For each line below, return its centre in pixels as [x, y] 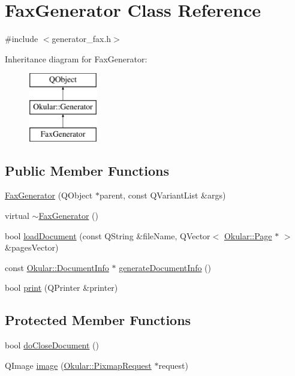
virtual [17, 216]
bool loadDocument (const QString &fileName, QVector [108, 235]
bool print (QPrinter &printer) [61, 288]
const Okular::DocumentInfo [57, 267]
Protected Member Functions [98, 320]
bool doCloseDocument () [52, 345]
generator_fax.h [82, 39]
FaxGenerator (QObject [49, 195]
